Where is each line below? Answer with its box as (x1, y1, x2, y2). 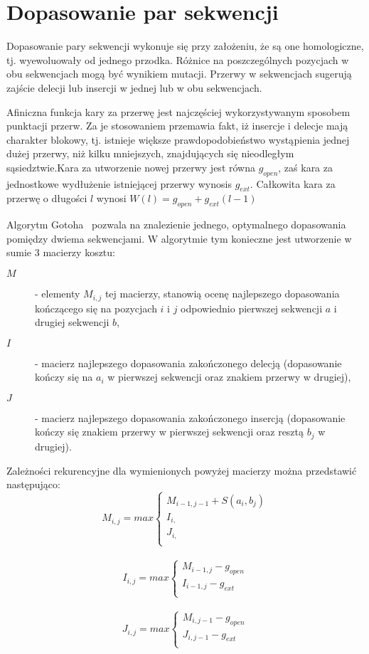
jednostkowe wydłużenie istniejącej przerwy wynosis (6, 176, 232, 191)
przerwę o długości (6, 191, 87, 206)
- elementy (35, 286, 80, 301)
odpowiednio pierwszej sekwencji (181, 300, 323, 315)
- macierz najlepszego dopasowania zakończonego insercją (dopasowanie (35, 410, 346, 425)
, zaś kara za (278, 159, 333, 174)
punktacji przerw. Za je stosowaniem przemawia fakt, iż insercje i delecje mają (6, 118, 348, 133)
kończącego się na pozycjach (35, 300, 157, 315)
